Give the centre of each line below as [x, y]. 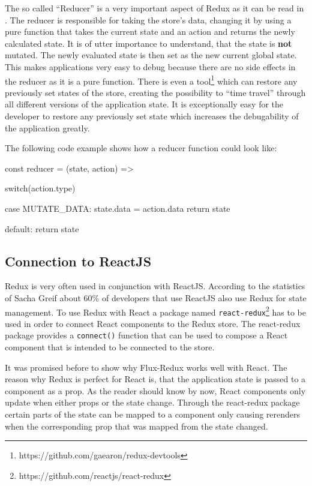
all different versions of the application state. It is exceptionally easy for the [144, 104]
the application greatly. [47, 127]
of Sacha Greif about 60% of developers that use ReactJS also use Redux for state [156, 297]
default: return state [42, 228]
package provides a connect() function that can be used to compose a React [146, 335]
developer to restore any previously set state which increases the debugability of [152, 116]
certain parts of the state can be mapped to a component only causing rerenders [153, 414]
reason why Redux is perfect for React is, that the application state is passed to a [155, 379]
